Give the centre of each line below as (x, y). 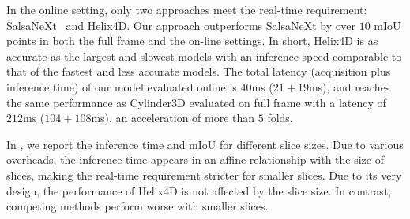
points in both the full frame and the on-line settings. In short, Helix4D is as (192, 41)
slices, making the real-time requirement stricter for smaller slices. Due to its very (204, 174)
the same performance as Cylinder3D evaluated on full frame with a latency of (196, 102)
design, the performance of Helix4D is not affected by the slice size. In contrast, (199, 190)
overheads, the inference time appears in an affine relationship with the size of (196, 160)
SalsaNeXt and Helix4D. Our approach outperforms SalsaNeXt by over (181, 25)
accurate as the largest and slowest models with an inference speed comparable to (204, 56)
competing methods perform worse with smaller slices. (137, 206)
